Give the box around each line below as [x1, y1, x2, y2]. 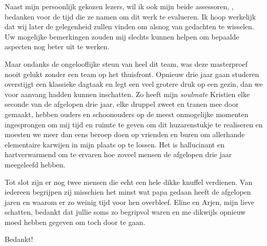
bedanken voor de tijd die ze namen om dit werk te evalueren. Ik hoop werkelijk [5, 11, 256, 22]
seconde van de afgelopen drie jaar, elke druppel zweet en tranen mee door [5, 99, 239, 109]
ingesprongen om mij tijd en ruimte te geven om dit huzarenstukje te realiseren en [5, 119, 263, 129]
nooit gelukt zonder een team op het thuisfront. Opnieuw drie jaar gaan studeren [5, 68, 259, 79]
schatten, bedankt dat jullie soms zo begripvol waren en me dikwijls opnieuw [5, 206, 246, 217]
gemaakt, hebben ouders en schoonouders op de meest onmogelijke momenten [5, 108, 249, 119]
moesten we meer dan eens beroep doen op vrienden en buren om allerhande [5, 129, 245, 140]
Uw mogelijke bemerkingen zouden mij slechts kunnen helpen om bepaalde [5, 31, 239, 42]
